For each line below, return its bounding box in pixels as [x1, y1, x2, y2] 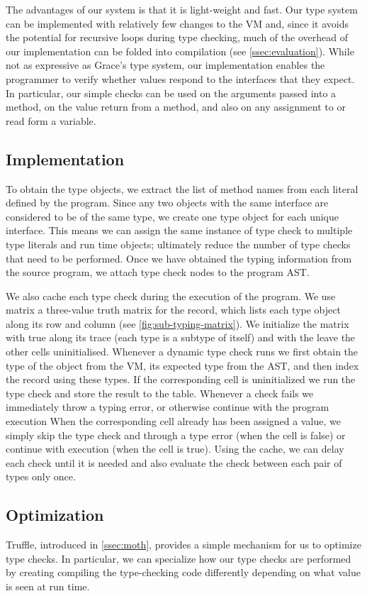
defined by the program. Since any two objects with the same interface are [6, 195, 329, 210]
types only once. [6, 469, 76, 484]
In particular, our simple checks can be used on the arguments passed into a [6, 85, 337, 100]
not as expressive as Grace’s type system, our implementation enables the [6, 57, 325, 72]
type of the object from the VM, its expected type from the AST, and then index [6, 358, 359, 372]
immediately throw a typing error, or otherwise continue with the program [6, 399, 329, 414]
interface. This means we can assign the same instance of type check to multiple [6, 223, 353, 238]
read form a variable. [6, 113, 96, 128]
